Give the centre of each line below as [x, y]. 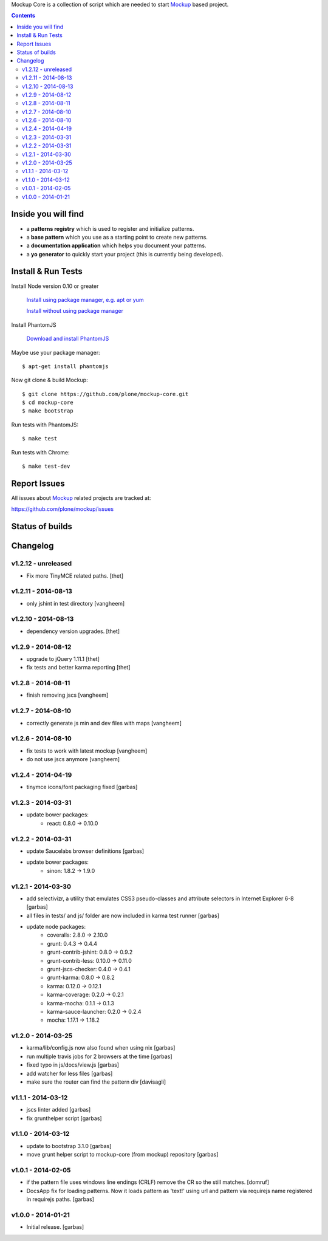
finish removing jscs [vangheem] [67, 695]
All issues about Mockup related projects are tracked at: [81, 497]
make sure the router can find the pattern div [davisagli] [96, 1082]
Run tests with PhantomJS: [45, 425]
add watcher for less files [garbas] [70, 1073]
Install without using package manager [75, 311]
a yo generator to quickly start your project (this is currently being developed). [125, 254]
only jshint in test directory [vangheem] [76, 603]
